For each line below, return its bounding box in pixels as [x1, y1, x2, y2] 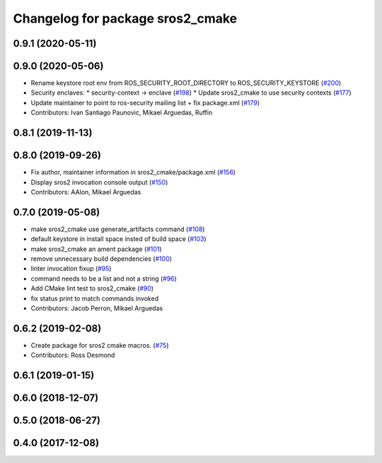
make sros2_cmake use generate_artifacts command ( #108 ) [30, 225, 205, 233]
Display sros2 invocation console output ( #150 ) [30, 177, 168, 187]
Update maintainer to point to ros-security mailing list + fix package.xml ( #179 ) [30, 98, 260, 107]
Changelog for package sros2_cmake [13, 11, 237, 26]
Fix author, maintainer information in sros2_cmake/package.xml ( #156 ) [30, 168, 236, 177]
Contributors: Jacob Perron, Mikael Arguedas [30, 304, 163, 312]
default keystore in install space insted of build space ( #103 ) [30, 235, 207, 243]
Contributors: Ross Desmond [30, 351, 115, 360]
